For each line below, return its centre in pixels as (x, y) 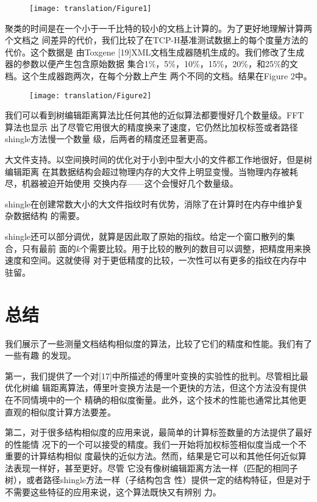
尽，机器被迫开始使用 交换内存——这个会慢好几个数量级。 (122, 183)
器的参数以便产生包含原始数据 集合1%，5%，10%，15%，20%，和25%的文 (151, 64)
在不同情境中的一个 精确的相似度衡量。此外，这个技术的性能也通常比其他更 (156, 399)
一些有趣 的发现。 (41, 355)
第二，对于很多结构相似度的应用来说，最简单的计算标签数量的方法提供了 (150, 432)
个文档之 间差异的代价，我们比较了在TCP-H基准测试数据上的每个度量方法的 (157, 40)
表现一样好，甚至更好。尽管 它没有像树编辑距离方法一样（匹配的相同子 (155, 468)
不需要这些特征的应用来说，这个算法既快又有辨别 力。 (113, 492)
